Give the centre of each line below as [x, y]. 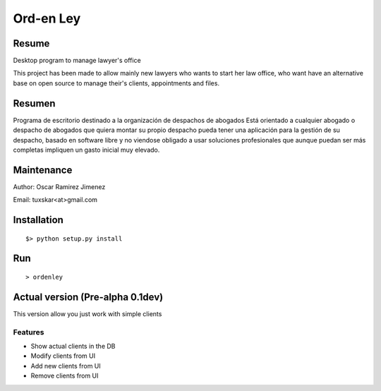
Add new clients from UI [66, 366]
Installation [38, 220]
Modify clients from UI [63, 356]
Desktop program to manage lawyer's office [77, 61]
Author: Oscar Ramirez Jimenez [59, 186]
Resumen [34, 103]
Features [29, 332]
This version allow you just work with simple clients [87, 313]
